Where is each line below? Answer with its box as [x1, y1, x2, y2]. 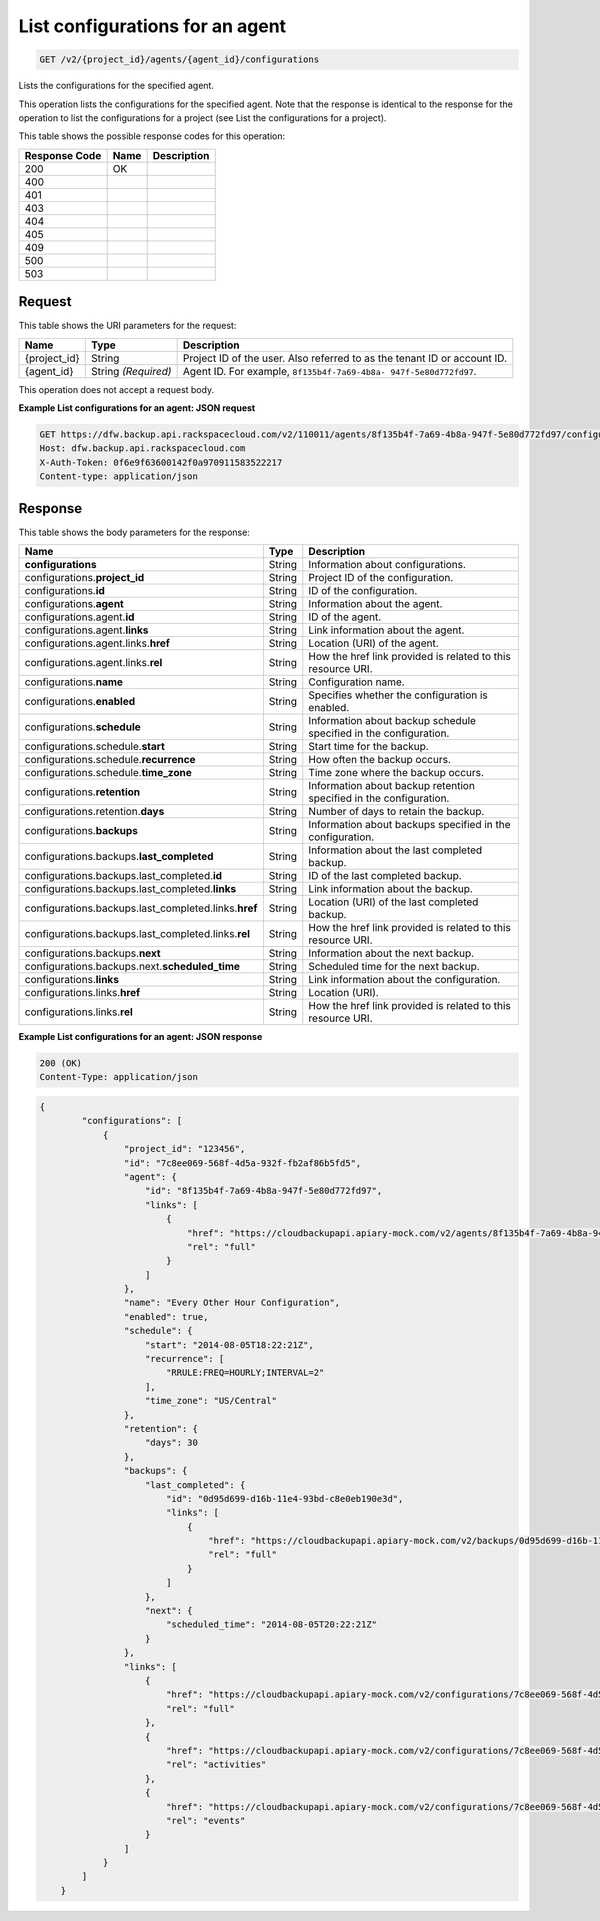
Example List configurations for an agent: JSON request [18, 401, 256, 414]
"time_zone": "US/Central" [145, 1395, 277, 1407]
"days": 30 [145, 1437, 199, 1449]
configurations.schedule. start [24, 740, 165, 754]
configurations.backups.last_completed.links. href [24, 901, 258, 915]
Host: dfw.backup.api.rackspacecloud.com [39, 443, 246, 454]
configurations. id [24, 584, 105, 598]
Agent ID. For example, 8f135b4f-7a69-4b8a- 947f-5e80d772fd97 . [182, 364, 477, 378]
